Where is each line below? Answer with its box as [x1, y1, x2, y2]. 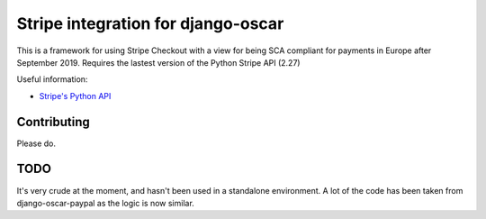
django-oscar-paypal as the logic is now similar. [16, 197, 195, 208]
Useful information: [16, 74, 88, 85]
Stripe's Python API [39, 90, 112, 101]
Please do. [16, 138, 56, 149]
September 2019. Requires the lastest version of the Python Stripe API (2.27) [16, 57, 301, 68]
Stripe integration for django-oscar [16, 14, 284, 33]
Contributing [16, 114, 90, 130]
